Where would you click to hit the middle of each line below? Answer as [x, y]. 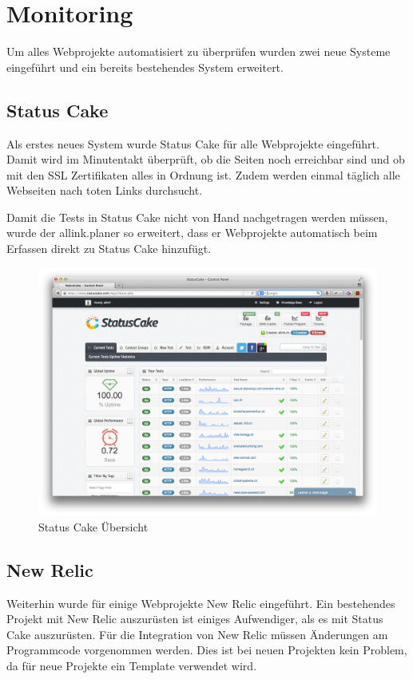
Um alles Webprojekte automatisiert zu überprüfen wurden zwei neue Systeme [199, 51]
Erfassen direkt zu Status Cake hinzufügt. [109, 249]
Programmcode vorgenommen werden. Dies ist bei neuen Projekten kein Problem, [207, 650]
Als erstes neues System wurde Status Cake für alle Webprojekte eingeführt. [193, 143]
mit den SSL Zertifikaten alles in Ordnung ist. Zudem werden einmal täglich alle [203, 174]
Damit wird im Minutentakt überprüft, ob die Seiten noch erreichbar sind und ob [206, 159]
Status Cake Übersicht [93, 526]
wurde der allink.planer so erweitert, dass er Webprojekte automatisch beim [192, 233]
